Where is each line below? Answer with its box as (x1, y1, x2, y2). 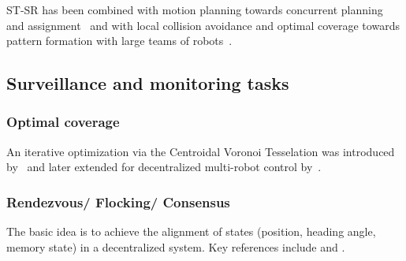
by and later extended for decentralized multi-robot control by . (6, 158, 322, 175)
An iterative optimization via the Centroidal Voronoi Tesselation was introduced (6, 143, 395, 159)
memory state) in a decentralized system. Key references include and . (6, 238, 345, 255)
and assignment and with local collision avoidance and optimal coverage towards (6, 17, 400, 33)
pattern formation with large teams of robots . (6, 32, 233, 49)
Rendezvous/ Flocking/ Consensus (6, 192, 230, 211)
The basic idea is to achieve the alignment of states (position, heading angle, (6, 223, 376, 240)
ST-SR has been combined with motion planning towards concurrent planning (6, 2, 383, 17)
